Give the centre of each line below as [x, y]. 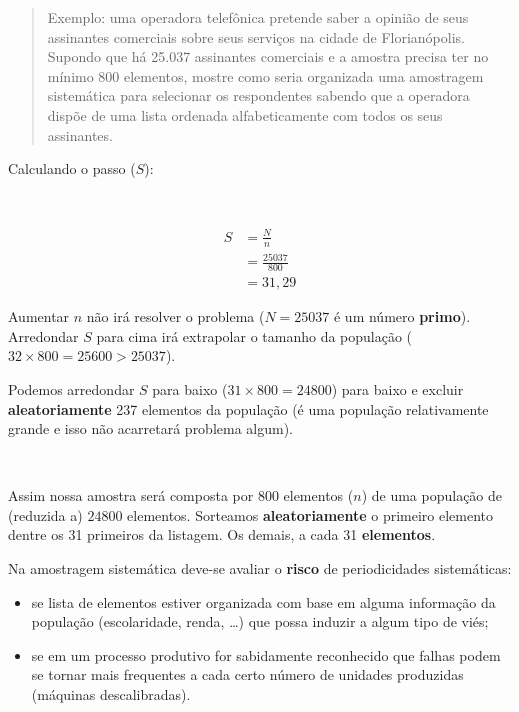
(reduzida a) [45, 514]
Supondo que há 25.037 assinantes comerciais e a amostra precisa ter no [268, 56]
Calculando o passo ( [72, 168]
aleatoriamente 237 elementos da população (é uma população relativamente [248, 408]
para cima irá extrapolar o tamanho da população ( [254, 335]
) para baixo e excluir [397, 388]
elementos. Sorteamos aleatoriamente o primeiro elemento [310, 514]
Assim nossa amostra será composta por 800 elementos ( [181, 495]
